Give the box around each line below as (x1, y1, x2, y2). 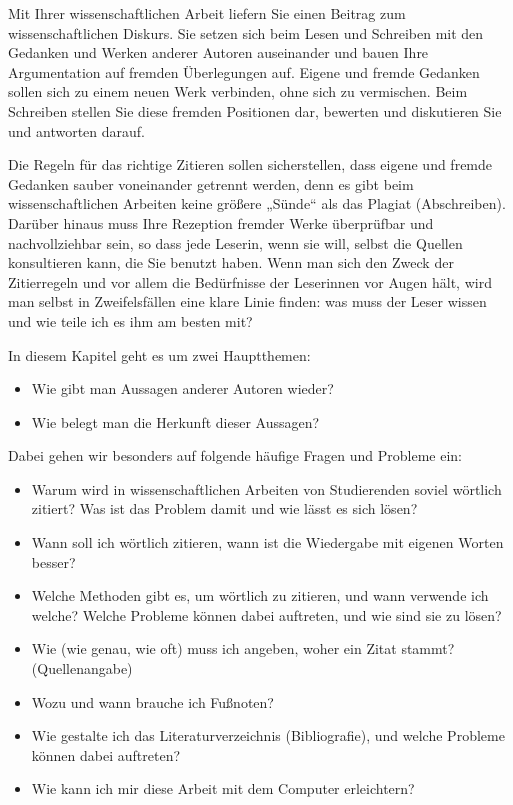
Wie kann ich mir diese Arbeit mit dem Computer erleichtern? (31, 778, 415, 799)
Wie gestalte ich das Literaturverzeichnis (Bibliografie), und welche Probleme (31, 725, 505, 746)
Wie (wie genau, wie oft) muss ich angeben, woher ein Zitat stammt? (31, 638, 455, 659)
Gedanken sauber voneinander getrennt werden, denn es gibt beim (8, 173, 414, 194)
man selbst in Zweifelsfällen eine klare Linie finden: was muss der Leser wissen (8, 291, 487, 312)
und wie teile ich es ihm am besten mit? (8, 310, 253, 331)
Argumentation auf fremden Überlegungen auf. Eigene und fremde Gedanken (8, 61, 480, 82)
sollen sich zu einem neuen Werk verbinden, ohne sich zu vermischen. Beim (8, 81, 468, 102)
